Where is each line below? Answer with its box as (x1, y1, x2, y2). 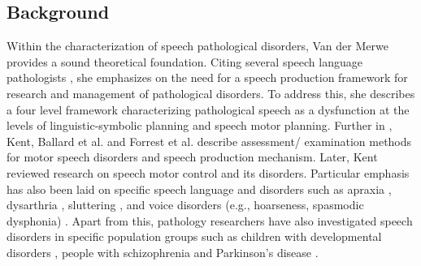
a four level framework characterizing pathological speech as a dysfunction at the (7, 101, 410, 118)
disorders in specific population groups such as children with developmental (7, 228, 382, 245)
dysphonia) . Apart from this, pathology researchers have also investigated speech (7, 212, 413, 229)
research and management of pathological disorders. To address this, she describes (7, 84, 415, 101)
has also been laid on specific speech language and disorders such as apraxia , (7, 180, 392, 197)
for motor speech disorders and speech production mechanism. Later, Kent (7, 148, 378, 165)
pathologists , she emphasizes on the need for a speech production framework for (7, 69, 408, 86)
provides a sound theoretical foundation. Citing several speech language (7, 53, 362, 70)
